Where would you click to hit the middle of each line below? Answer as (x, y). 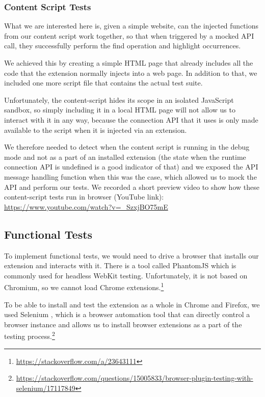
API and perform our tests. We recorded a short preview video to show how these (132, 187)
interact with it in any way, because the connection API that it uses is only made (131, 119)
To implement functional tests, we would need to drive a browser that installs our (131, 255)
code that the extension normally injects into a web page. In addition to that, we (131, 73)
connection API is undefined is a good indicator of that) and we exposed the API (131, 167)
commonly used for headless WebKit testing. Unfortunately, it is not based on (126, 275)
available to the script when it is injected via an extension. (96, 130)
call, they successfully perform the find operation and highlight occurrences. (123, 46)
